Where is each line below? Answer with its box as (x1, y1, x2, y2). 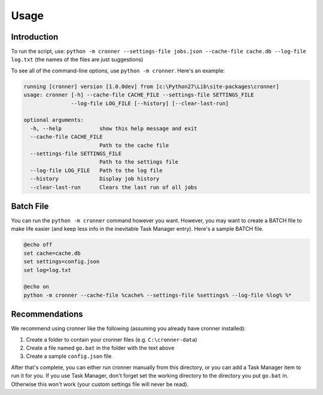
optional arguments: (23, 117, 84, 123)
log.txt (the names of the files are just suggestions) (11, 56, 144, 63)
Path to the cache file (99, 141, 169, 149)
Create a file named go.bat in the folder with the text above (26, 345, 175, 352)
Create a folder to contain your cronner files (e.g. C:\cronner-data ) (26, 336, 197, 343)
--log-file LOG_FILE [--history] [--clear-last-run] (71, 99, 229, 107)
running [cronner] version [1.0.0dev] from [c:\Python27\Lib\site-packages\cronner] (23, 83, 279, 90)
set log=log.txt (23, 267, 72, 273)
